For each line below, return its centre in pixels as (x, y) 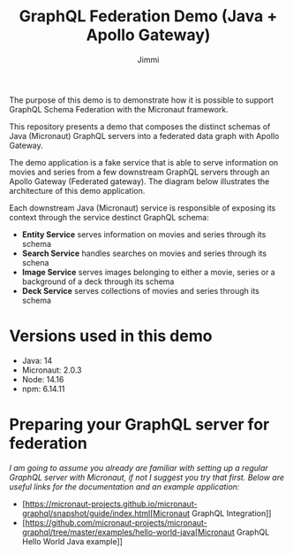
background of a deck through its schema (98, 281)
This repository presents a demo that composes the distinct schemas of (140, 127)
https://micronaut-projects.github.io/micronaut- (111, 504)
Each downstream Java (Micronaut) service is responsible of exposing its (143, 208)
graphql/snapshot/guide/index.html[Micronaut (106, 513)
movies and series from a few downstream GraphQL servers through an (140, 172)
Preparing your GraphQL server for (139, 424)
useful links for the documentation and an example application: (124, 486)
